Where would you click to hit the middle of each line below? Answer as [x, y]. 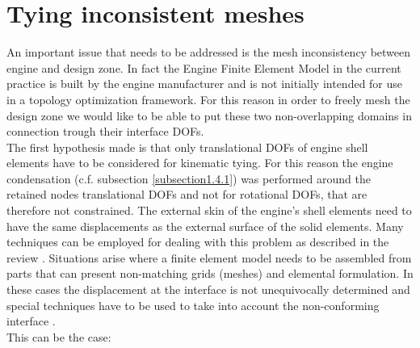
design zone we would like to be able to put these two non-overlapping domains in [209, 115]
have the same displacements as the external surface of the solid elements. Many [205, 226]
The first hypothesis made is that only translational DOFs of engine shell [187, 147]
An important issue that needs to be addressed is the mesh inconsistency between [209, 52]
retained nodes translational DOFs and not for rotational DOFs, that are [187, 194]
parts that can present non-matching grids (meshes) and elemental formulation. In [210, 273]
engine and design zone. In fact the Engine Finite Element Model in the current [204, 67]
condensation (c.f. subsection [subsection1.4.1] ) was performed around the [189, 178]
